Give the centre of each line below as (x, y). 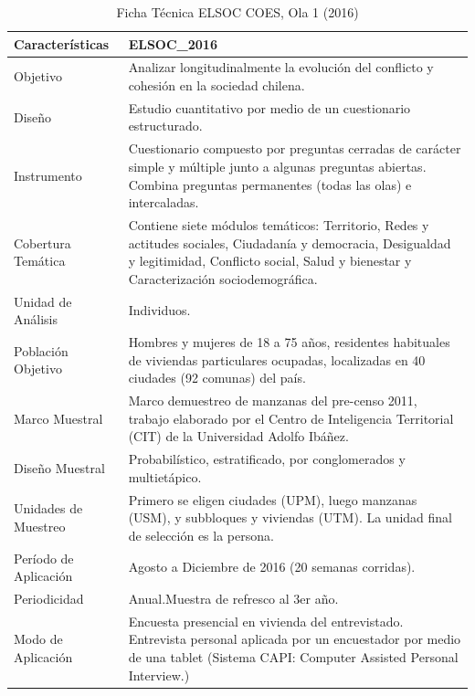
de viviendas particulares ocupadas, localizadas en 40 (277, 359)
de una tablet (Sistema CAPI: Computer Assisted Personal (293, 657)
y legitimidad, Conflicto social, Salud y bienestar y (270, 261)
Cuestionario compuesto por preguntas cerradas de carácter (295, 148)
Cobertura (42, 243)
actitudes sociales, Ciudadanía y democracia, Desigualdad (290, 243)
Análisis (36, 319)
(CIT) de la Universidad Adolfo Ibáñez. (238, 436)
